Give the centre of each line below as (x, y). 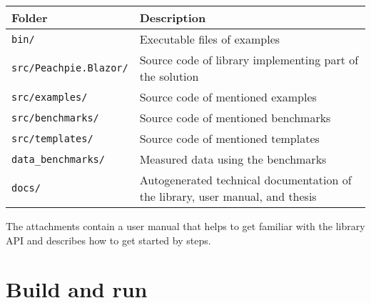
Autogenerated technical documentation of (245, 180)
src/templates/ (52, 138)
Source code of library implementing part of (249, 60)
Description (173, 18)
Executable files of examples (210, 39)
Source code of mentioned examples (228, 97)
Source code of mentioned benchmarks (235, 118)
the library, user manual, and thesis (228, 196)
